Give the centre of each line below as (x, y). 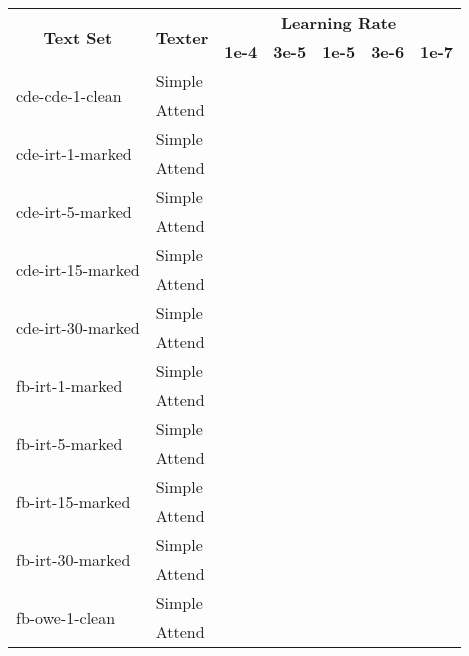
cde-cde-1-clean (69, 95)
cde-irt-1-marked (74, 153)
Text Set (78, 37)
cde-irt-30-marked (78, 327)
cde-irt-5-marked (74, 211)
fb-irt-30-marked (73, 559)
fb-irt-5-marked (69, 443)
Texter (182, 37)
